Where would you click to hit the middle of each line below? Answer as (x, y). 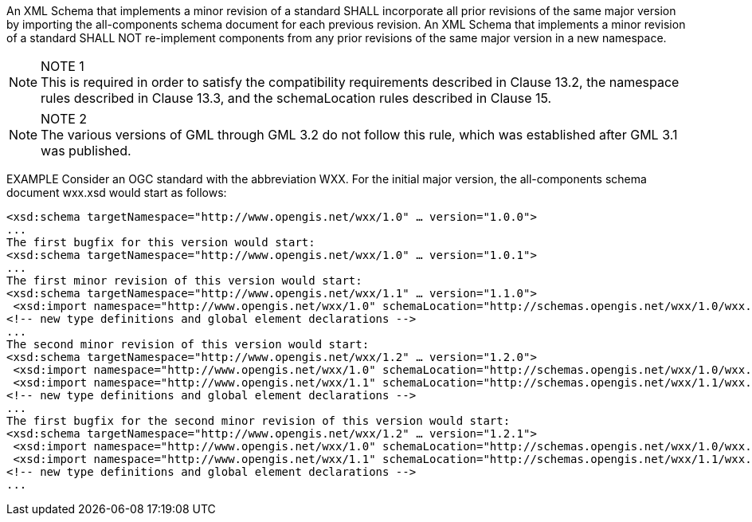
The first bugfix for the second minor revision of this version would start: (258, 421)
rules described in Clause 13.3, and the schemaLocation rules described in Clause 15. (296, 98)
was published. (86, 151)
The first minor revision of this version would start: (184, 281)
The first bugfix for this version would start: (161, 242)
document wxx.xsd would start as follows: (117, 192)
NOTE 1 (63, 66)
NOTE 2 (64, 119)
